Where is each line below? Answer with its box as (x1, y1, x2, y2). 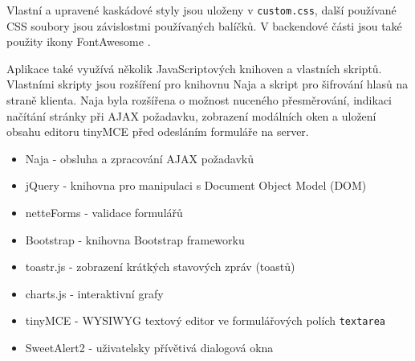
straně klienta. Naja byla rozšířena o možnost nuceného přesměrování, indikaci (6, 92, 393, 109)
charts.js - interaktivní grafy (25, 285, 164, 302)
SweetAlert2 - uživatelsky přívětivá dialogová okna (25, 339, 274, 356)
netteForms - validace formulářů (25, 204, 183, 220)
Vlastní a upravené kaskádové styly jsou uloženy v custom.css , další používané (6, 2, 397, 18)
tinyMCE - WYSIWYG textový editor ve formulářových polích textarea (25, 312, 385, 329)
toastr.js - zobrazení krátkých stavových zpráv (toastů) (25, 258, 295, 275)
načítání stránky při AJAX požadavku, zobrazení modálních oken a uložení (6, 107, 376, 124)
